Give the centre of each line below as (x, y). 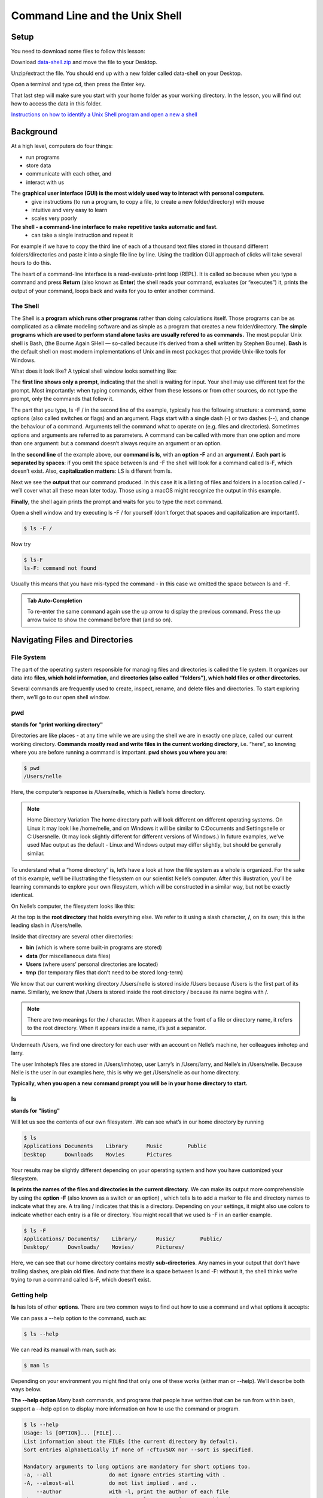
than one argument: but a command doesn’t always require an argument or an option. (116, 443)
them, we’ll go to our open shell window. (61, 697)
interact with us (45, 182)
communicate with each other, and (69, 174)
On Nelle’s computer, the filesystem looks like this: (73, 906)
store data (39, 165)
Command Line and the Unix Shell (97, 16)
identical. (22, 895)
